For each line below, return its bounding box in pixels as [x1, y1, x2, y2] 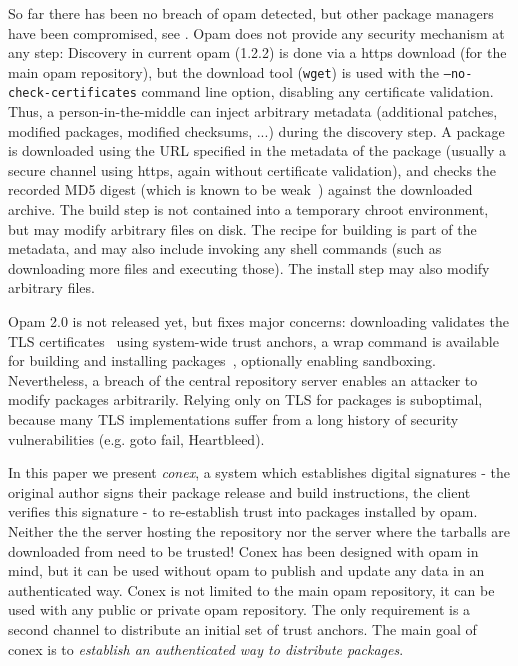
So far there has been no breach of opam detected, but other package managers [8, 3, 494, 23]
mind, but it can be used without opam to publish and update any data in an [8, 560, 485, 581]
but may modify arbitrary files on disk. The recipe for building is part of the [8, 218, 477, 239]
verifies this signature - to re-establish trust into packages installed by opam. [8, 501, 478, 522]
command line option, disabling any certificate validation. [141, 81, 494, 102]
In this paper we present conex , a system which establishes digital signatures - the [8, 462, 510, 483]
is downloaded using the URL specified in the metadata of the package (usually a [8, 140, 507, 161]
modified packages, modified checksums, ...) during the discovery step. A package [8, 120, 505, 141]
